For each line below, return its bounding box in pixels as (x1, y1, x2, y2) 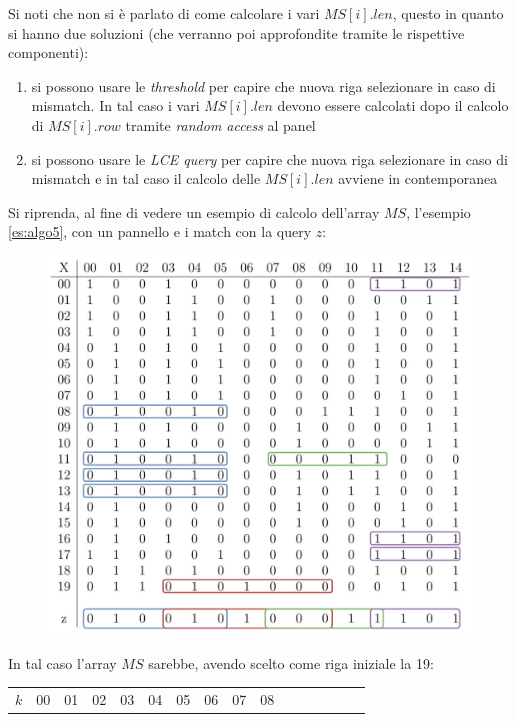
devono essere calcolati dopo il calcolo (277, 95, 509, 116)
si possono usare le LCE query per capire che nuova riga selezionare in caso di (31, 148, 508, 169)
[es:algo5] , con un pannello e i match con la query (8, 221, 312, 242)
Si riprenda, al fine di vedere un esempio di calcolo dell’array (8, 201, 380, 222)
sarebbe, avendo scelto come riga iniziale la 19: (148, 652, 434, 673)
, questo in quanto (392, 3, 504, 23)
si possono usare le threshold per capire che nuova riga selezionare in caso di (31, 75, 496, 96)
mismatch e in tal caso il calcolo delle (31, 168, 261, 189)
